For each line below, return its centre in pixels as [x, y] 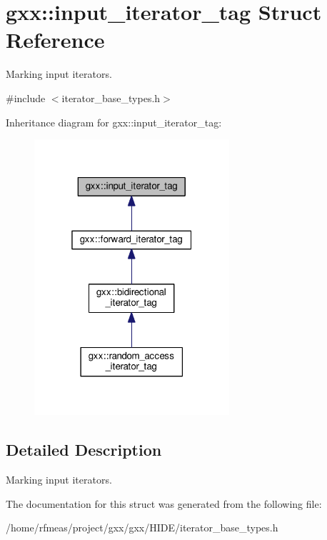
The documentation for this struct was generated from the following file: [164, 503]
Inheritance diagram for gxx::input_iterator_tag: [114, 122]
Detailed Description [84, 450]
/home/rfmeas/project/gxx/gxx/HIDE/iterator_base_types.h [142, 527]
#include [26, 97]
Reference [55, 40]
